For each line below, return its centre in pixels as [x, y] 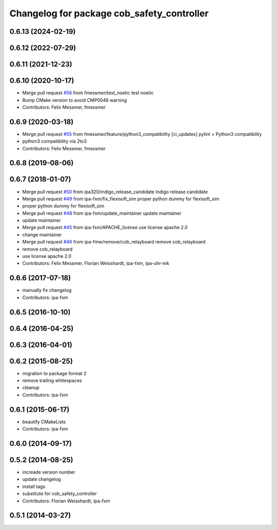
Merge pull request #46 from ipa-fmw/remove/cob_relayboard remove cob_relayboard [114, 242]
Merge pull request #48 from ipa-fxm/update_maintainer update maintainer [102, 213]
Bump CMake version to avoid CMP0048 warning [75, 100]
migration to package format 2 [54, 373]
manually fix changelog [47, 290]
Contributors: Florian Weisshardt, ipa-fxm [66, 501]
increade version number [49, 472]
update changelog [42, 479]
